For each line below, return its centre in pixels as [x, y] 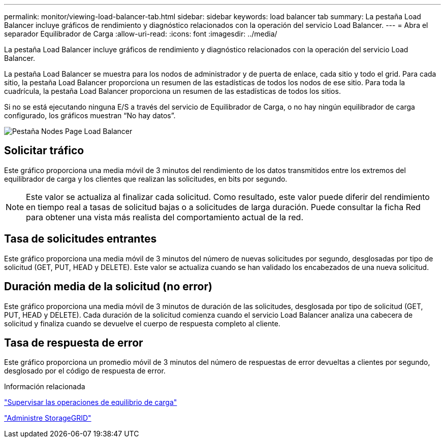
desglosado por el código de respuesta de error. [85, 371]
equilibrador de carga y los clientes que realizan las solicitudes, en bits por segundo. [146, 179]
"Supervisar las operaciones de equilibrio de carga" [91, 402]
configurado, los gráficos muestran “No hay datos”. [90, 115]
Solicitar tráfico [44, 151]
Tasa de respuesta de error [74, 343]
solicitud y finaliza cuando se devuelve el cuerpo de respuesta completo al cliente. [142, 323]
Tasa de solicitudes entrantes [81, 239]
